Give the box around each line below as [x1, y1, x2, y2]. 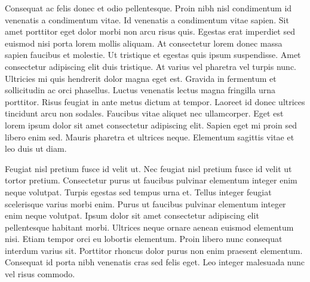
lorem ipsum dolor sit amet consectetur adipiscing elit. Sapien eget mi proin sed [5, 118, 297, 131]
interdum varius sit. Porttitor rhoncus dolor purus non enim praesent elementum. [5, 244, 303, 256]
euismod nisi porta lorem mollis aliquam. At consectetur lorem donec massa [5, 36, 283, 49]
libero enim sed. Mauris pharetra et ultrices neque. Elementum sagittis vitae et [5, 130, 294, 143]
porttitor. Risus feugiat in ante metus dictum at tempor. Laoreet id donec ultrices [5, 95, 305, 108]
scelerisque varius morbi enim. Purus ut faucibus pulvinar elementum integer [5, 197, 286, 210]
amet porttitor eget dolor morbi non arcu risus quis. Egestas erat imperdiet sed [5, 25, 295, 38]
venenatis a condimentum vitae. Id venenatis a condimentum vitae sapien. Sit [5, 13, 289, 26]
